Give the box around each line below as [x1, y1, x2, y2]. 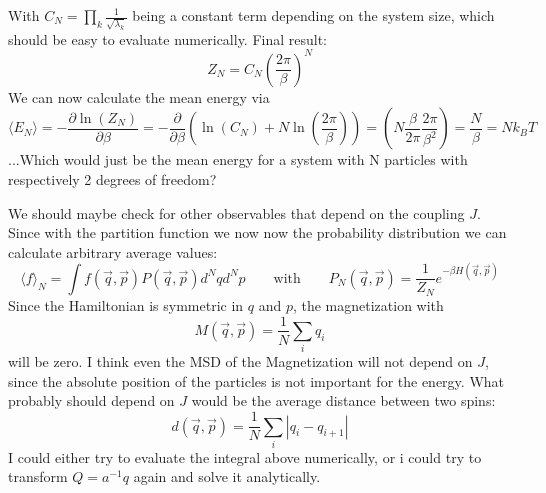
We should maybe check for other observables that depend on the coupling [8, 202, 465, 223]
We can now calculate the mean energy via [8, 86, 270, 107]
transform [8, 466, 68, 487]
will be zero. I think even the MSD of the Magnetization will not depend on [8, 351, 473, 372]
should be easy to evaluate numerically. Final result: [8, 28, 328, 49]
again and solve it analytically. [133, 466, 321, 487]
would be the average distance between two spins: [191, 390, 496, 411]
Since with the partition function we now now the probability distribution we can [8, 222, 507, 243]
